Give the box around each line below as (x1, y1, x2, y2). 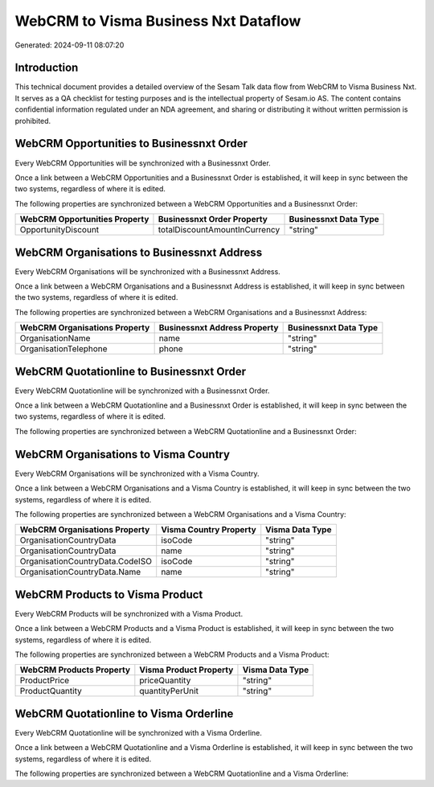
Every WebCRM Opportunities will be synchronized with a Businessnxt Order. (14, 158, 271, 168)
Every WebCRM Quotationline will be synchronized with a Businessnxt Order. (14, 386, 270, 396)
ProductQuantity (19, 686, 82, 697)
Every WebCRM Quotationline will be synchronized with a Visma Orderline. (14, 728, 263, 737)
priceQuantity (139, 675, 191, 687)
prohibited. (14, 116, 51, 125)
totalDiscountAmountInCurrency (158, 224, 280, 236)
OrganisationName (19, 333, 91, 344)
